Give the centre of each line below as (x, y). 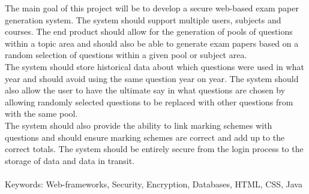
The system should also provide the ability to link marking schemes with (139, 125)
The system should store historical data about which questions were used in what (154, 66)
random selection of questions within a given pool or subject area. (126, 55)
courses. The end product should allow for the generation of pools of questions (149, 31)
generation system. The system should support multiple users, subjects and (143, 19)
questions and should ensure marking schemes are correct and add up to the (145, 137)
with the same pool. (41, 113)
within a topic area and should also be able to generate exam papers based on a (152, 43)
